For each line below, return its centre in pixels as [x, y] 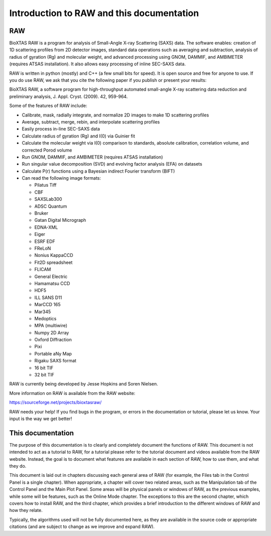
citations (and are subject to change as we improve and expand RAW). [82, 526]
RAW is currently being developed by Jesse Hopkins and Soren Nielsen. [84, 384]
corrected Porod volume [47, 150]
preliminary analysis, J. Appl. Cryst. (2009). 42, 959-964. [69, 96]
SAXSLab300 [48, 199]
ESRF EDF [45, 241]
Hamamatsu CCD [52, 283]
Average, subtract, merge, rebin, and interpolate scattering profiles [91, 122]
